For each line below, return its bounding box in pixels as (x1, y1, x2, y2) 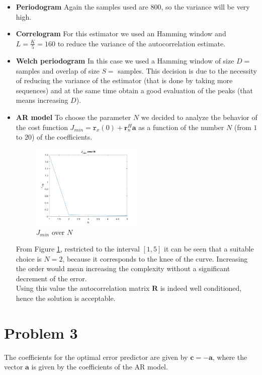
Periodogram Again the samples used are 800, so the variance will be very (16, 2, 250, 12)
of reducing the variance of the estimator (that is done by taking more (16, 75, 233, 86)
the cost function (16, 121, 68, 132)
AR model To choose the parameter (16, 112, 131, 122)
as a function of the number (138, 121, 224, 132)
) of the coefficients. (31, 132, 93, 142)
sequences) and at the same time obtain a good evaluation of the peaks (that (16, 85, 253, 95)
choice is (16, 253, 42, 264)
